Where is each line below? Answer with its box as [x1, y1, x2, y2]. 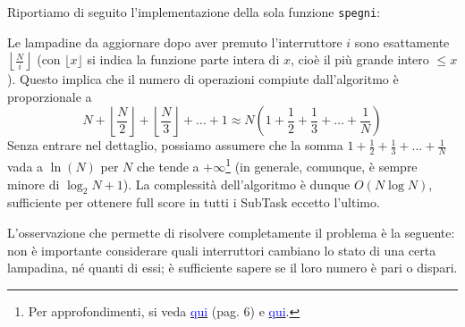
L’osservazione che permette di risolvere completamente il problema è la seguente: [7, 222, 455, 241]
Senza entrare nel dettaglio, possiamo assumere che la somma [7, 136, 343, 155]
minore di [7, 174, 60, 193]
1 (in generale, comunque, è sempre [225, 155, 418, 175]
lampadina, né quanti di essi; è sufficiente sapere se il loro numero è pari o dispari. [7, 258, 458, 277]
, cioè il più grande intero [290, 50, 429, 69]
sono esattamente [354, 32, 450, 51]
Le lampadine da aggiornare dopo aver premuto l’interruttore [7, 32, 342, 51]
